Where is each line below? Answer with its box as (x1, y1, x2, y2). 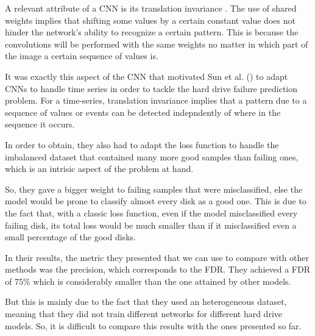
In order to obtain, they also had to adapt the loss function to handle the (5, 138, 279, 151)
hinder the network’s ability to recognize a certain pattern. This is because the (5, 26, 299, 38)
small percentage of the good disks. (5, 231, 136, 243)
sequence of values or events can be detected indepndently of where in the (5, 105, 281, 118)
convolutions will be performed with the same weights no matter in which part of (5, 37, 308, 50)
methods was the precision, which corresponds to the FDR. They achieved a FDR (5, 263, 310, 276)
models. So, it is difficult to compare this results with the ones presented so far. (5, 319, 302, 332)
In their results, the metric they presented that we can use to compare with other (5, 251, 310, 263)
